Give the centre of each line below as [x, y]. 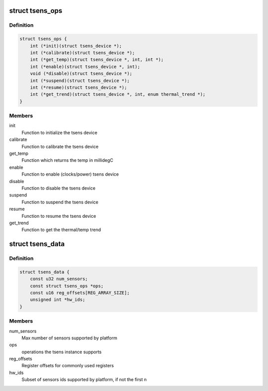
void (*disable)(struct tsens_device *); [81, 74]
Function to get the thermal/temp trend [61, 230]
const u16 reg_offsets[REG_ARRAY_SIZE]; [80, 293]
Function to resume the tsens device [59, 216]
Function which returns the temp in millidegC [67, 160]
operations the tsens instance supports [62, 352]
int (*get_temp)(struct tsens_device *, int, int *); [97, 60]
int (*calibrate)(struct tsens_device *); [82, 53]
